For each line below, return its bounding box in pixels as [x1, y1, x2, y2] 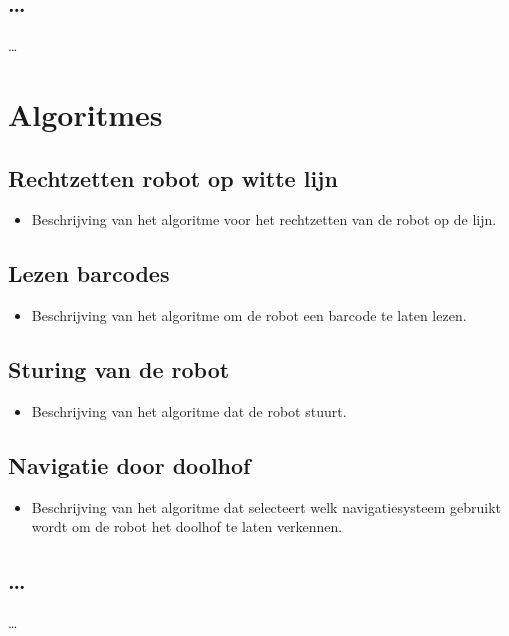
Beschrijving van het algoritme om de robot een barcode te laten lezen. [31, 305, 467, 326]
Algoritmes [8, 93, 163, 134]
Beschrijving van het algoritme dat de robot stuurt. [31, 400, 347, 421]
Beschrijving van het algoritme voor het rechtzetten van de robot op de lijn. [31, 209, 497, 230]
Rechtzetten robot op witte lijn [8, 162, 338, 193]
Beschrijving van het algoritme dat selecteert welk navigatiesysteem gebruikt [31, 496, 502, 517]
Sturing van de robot [8, 354, 230, 385]
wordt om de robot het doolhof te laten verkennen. [31, 516, 343, 537]
